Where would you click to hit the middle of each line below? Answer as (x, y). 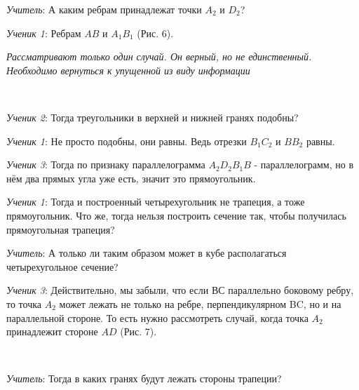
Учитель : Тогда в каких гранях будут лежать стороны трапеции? (144, 378)
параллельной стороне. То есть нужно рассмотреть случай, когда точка (157, 317)
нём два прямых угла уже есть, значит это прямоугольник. (131, 178)
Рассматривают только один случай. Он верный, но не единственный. (159, 56)
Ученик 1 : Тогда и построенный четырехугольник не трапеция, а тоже (156, 202)
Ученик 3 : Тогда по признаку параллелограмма (106, 164)
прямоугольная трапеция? (61, 229)
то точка (24, 303)
